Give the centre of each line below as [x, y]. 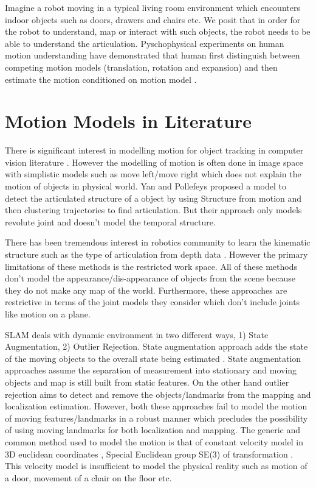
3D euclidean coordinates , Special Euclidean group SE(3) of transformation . [149, 454]
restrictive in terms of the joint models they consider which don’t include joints [153, 302]
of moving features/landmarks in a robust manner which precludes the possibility [156, 418]
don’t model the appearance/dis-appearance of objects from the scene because [150, 278]
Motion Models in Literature [128, 121]
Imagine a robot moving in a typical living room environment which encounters [153, 7]
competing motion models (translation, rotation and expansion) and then [141, 67]
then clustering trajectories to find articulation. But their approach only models [153, 210]
